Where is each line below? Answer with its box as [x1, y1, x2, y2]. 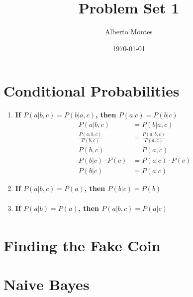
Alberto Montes [105, 26, 153, 37]
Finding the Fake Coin [3, 235, 161, 256]
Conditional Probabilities [3, 81, 180, 101]
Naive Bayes [3, 274, 90, 295]
